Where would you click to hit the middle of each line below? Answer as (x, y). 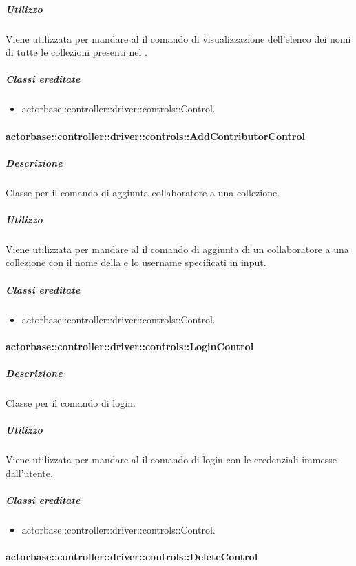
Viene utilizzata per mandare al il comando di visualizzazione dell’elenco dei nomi (178, 38)
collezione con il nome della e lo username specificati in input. (136, 262)
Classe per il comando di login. (71, 402)
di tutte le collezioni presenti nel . (76, 52)
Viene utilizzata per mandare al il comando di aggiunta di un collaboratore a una (177, 249)
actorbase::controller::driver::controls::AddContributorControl (155, 135)
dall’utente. (29, 473)
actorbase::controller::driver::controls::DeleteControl (132, 556)
